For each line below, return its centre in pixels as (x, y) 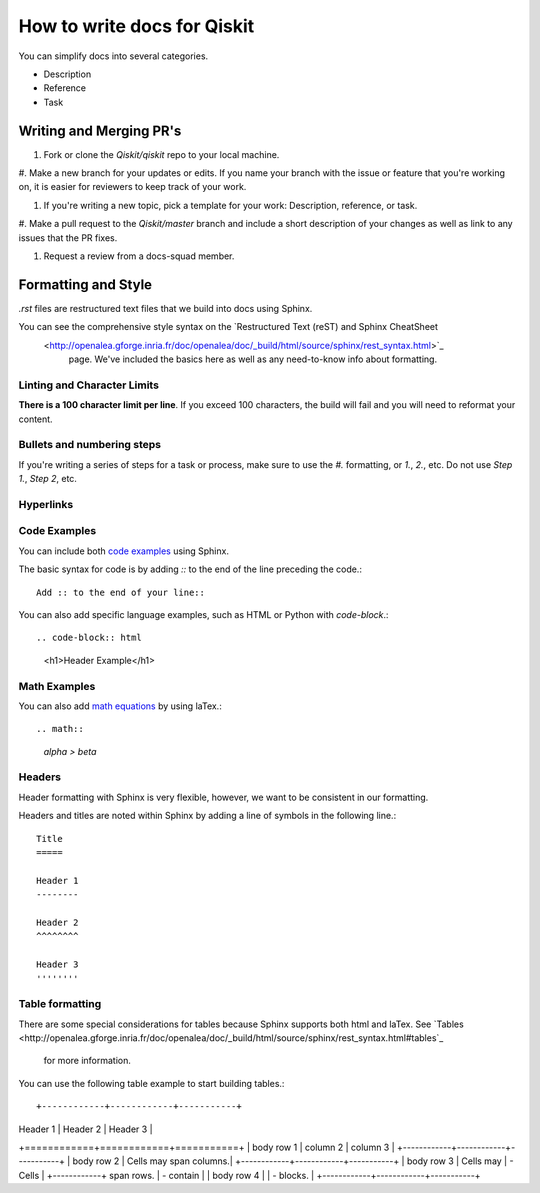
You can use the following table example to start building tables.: (151, 1083)
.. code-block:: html (89, 638)
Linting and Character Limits (89, 385)
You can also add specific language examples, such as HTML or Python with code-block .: (203, 614)
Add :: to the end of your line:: (120, 592)
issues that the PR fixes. (68, 237)
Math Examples (57, 686)
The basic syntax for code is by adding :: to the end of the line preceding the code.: (190, 569)
